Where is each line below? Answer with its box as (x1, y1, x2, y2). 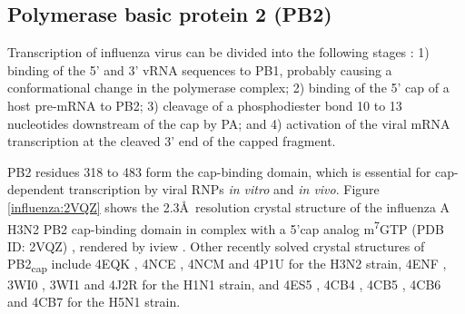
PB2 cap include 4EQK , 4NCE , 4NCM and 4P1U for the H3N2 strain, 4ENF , (7, 254, 447, 276)
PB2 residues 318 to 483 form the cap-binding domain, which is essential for (7, 162, 431, 181)
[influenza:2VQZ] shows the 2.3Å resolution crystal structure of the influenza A (7, 197, 450, 216)
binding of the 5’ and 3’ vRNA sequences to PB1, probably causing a (7, 60, 392, 79)
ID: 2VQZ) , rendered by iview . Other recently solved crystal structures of (7, 236, 425, 255)
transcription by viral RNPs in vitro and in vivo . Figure (68, 180, 380, 199)
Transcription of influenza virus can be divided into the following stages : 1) (7, 43, 430, 62)
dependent (7, 180, 65, 199)
